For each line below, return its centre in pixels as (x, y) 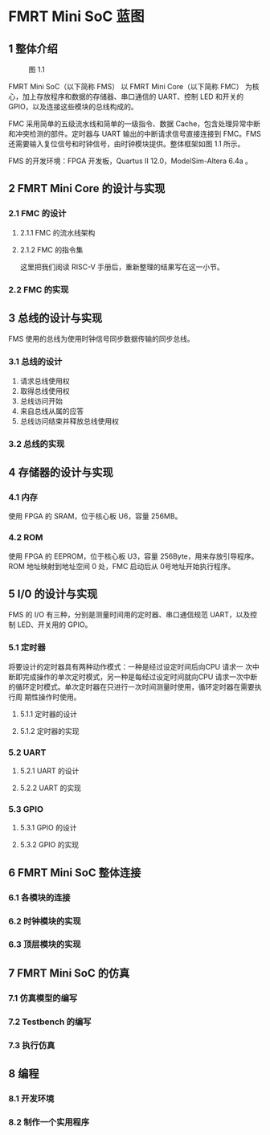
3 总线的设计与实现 (55, 318)
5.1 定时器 (27, 648)
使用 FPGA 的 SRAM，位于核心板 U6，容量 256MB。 (95, 516)
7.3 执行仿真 (32, 1045)
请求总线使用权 (45, 381)
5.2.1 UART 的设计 (49, 771)
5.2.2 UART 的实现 (51, 788)
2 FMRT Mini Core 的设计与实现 (87, 188)
